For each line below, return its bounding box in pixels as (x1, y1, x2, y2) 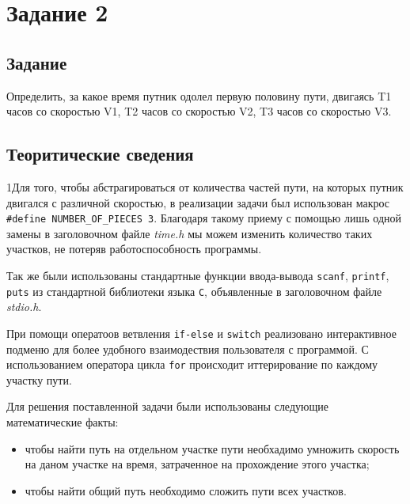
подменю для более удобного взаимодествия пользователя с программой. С (6, 340, 369, 357)
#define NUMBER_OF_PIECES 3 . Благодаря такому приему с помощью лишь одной (6, 210, 402, 226)
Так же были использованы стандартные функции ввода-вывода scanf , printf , (6, 267, 389, 283)
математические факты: (6, 414, 119, 430)
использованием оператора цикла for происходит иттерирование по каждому (6, 356, 378, 373)
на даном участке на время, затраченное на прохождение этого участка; (25, 456, 370, 472)
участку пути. (6, 371, 72, 388)
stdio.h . (6, 298, 42, 315)
